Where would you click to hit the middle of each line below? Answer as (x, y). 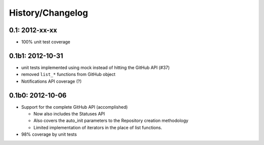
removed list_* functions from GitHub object (68, 74)
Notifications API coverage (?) (51, 81)
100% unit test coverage (46, 42)
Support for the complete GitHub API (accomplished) (75, 107)
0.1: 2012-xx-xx (33, 30)
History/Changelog (48, 13)
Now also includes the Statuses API (69, 114)
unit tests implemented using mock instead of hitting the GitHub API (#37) (96, 67)
